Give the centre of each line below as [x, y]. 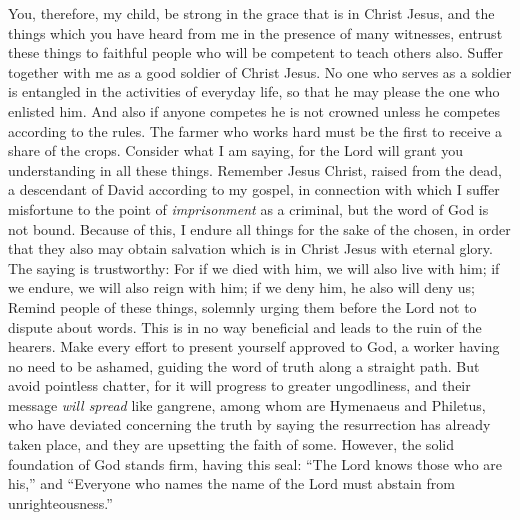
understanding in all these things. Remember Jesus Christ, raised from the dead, [255, 169]
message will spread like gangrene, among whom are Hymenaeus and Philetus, [247, 404]
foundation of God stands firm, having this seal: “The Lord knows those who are [255, 463]
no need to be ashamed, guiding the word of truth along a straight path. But [244, 365]
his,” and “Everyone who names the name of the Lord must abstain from [231, 483]
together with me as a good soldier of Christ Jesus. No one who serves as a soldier [260, 71]
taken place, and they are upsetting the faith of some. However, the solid [231, 444]
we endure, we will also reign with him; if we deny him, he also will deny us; [241, 287]
